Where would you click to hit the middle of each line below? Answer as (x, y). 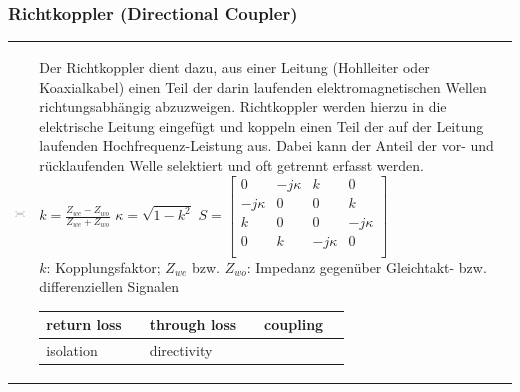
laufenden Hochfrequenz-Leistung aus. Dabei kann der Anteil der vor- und (266, 145)
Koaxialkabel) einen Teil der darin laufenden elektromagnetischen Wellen (263, 86)
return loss (84, 324)
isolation (72, 350)
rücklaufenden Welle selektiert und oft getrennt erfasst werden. (231, 164)
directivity (181, 350)
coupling (294, 324)
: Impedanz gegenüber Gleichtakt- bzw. (366, 266)
